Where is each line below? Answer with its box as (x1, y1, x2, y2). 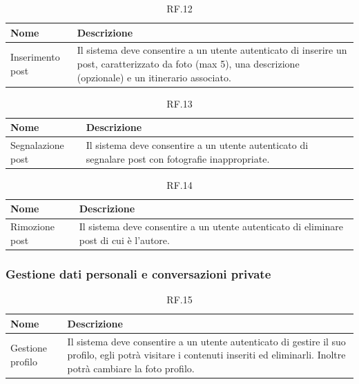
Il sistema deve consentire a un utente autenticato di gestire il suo (67, 334, 346, 348)
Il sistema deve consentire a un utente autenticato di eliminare (79, 219, 343, 234)
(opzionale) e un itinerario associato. (77, 70, 231, 84)
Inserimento (10, 50, 60, 64)
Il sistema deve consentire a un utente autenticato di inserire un (77, 43, 347, 57)
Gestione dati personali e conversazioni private (6, 265, 271, 282)
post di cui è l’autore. (79, 232, 170, 247)
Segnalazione (10, 138, 64, 152)
